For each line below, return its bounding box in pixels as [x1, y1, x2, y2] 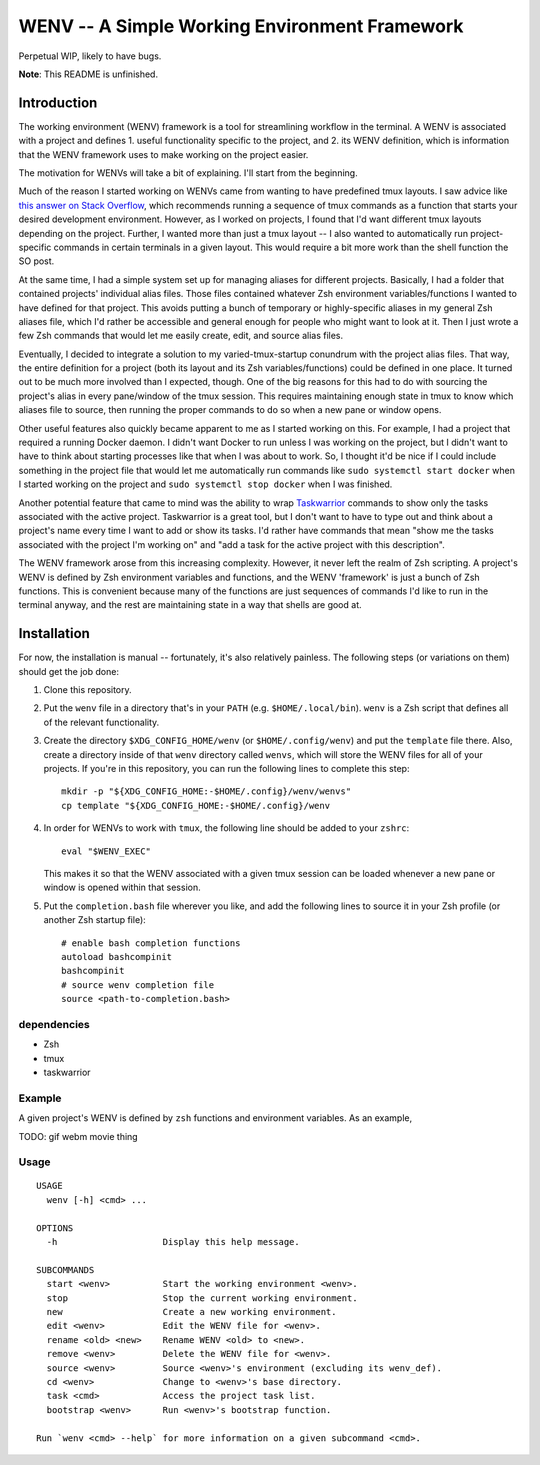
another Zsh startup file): [43, 914, 147, 926]
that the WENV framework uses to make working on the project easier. [18, 148, 309, 160]
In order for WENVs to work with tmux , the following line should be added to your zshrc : [43, 822, 410, 834]
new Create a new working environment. [46, 1306, 337, 1317]
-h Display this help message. [46, 1236, 300, 1248]
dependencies [18, 1017, 90, 1031]
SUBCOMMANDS [36, 1264, 95, 1275]
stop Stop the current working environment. [46, 1292, 359, 1304]
